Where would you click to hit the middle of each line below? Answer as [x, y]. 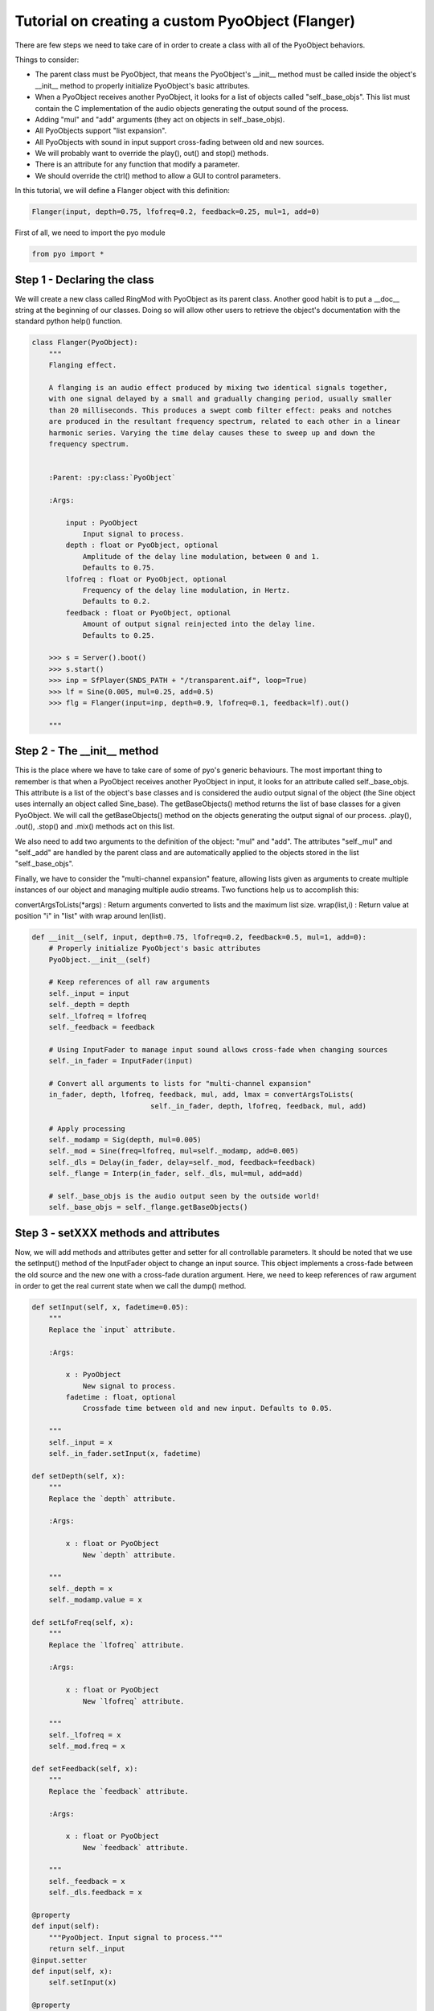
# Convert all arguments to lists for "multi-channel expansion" [180, 1083]
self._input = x [80, 1442]
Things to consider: [47, 60]
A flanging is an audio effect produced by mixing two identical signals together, [218, 388]
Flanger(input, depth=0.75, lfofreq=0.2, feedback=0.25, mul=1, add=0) [176, 212]
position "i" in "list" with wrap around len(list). [90, 915]
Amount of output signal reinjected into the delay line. [199, 624]
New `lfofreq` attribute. [133, 1701]
